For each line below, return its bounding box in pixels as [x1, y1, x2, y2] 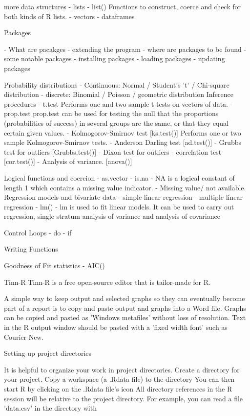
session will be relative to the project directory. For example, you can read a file [4, 393, 243, 403]
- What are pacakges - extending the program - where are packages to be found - [4, 44, 247, 54]
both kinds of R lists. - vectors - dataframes [4, 11, 135, 21]
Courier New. [4, 331, 44, 342]
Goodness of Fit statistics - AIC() [4, 260, 105, 271]
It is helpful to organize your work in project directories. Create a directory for [4, 364, 240, 374]
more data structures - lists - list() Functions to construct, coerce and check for [4, 1, 241, 11]
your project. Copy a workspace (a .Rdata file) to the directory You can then [4, 374, 235, 384]
